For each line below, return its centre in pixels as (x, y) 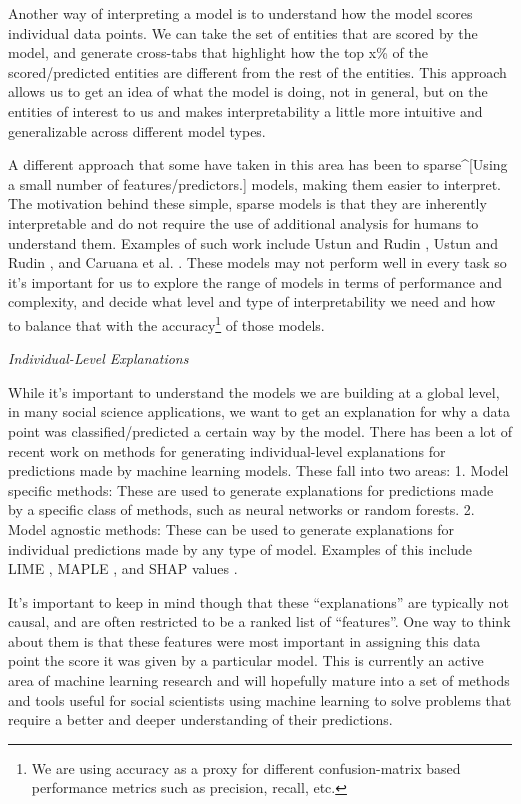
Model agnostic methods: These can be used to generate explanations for (231, 528)
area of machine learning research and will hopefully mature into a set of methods (259, 680)
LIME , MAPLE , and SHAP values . (123, 568)
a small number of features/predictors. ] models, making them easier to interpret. (255, 183)
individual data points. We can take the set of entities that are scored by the (243, 32)
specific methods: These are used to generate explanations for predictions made (251, 489)
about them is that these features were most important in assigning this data (244, 640)
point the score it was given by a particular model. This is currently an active (246, 660)
